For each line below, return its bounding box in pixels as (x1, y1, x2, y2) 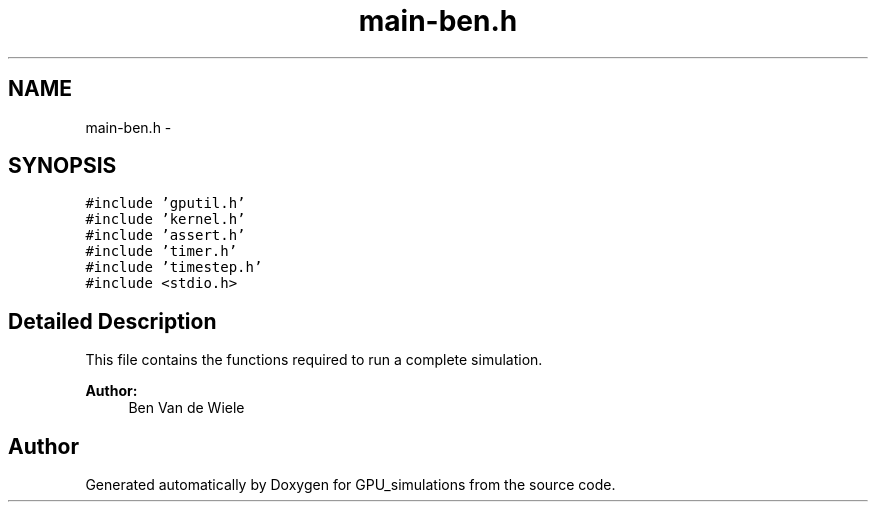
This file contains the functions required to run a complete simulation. (85, 351, 543, 369)
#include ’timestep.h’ (85, 259, 263, 276)
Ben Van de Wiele (128, 399, 245, 417)
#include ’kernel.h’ (85, 211, 246, 228)
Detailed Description (8, 308, 217, 334)
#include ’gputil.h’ (85, 195, 246, 212)
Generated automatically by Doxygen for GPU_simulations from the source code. (85, 476, 616, 494)
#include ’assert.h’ (85, 227, 246, 244)
